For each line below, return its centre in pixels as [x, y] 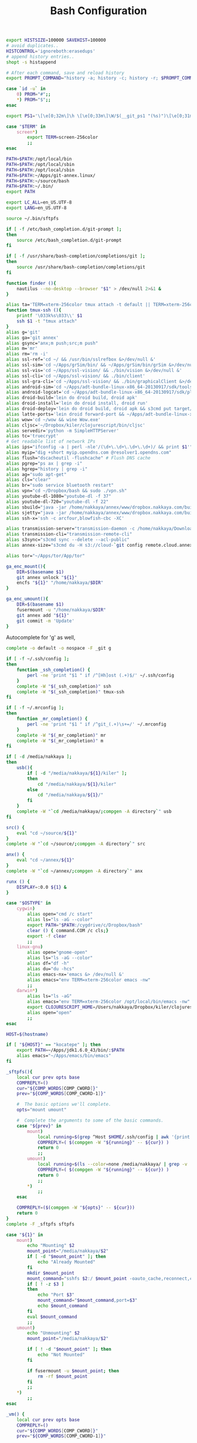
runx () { [18, 882]
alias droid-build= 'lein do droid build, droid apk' [72, 398]
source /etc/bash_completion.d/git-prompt [69, 240]
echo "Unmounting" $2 [54, 1333]
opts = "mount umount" [42, 1110]
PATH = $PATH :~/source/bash [38, 181]
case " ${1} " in [25, 1235]
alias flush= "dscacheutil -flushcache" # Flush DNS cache [78, 458]
